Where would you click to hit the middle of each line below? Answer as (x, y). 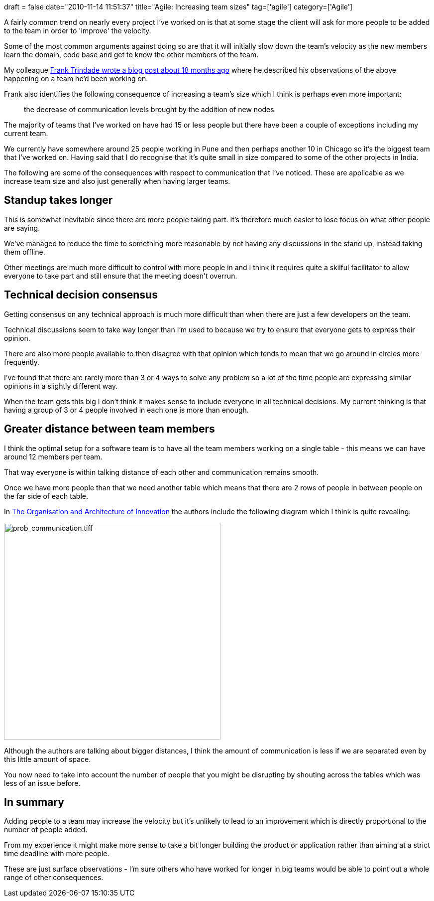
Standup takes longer (58, 200)
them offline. (25, 252)
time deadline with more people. (57, 854)
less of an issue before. (42, 783)
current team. (26, 133)
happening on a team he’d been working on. (76, 78)
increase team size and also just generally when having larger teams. (117, 181)
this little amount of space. (48, 759)
